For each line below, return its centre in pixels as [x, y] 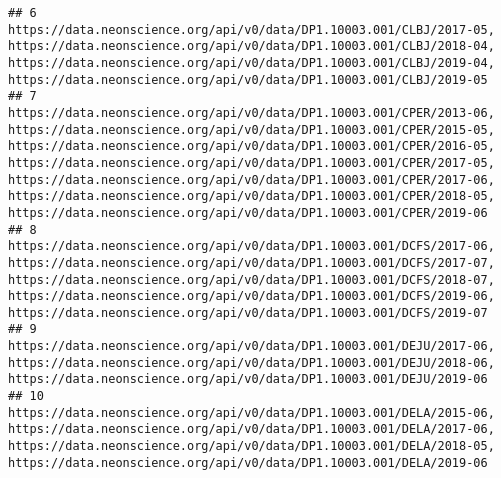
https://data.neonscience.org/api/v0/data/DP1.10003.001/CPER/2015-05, [251, 129]
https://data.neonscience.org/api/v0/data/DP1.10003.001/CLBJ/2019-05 [248, 79]
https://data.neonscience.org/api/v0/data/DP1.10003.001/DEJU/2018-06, [251, 362]
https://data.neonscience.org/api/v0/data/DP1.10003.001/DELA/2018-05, [251, 446]
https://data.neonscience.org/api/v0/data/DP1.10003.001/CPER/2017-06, [251, 179]
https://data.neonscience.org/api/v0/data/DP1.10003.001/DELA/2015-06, [251, 412]
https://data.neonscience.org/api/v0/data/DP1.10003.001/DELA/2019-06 [248, 462]
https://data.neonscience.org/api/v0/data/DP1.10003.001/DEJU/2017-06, [251, 346]
